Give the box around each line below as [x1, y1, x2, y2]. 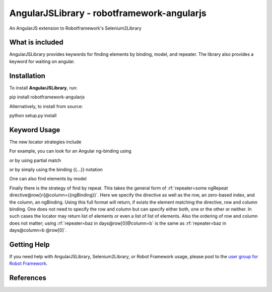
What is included [9, 38, 64, 47]
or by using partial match [9, 157, 61, 163]
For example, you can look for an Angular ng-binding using [9, 148, 132, 154]
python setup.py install [9, 112, 57, 118]
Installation [9, 71, 45, 80]
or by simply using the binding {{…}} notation [9, 166, 103, 172]
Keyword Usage [9, 126, 60, 134]
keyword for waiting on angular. [9, 58, 75, 64]
